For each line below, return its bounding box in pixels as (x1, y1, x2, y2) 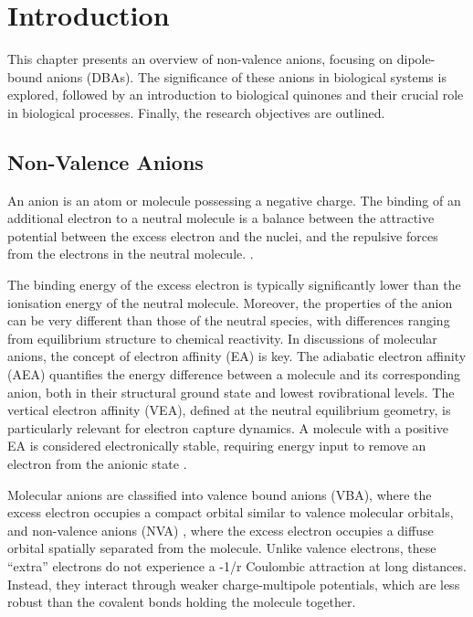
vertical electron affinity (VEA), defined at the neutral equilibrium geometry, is (7, 400, 451, 420)
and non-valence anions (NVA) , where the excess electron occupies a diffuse (7, 520, 434, 539)
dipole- (396, 49, 436, 69)
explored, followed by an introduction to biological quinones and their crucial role (7, 85, 464, 104)
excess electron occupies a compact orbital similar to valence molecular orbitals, (7, 503, 454, 522)
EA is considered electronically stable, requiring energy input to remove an (7, 436, 426, 455)
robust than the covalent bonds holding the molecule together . (7, 592, 356, 612)
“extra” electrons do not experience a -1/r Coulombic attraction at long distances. (7, 556, 467, 575)
